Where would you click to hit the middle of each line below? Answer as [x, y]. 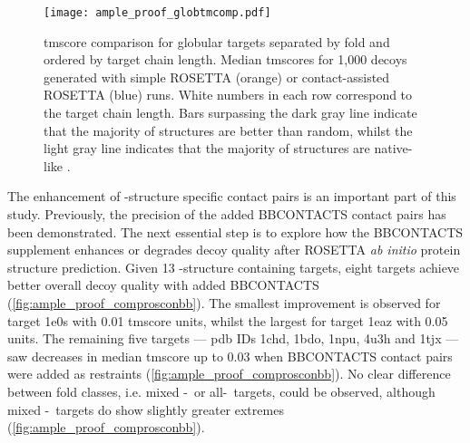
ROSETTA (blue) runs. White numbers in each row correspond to [228, 95]
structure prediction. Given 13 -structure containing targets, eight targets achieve [234, 267]
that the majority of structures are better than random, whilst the [228, 130]
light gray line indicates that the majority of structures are [207, 148]
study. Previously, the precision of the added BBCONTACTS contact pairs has [227, 214]
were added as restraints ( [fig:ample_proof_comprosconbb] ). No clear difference [229, 374]
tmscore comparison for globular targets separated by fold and [217, 41]
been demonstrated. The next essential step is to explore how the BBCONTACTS [235, 231]
